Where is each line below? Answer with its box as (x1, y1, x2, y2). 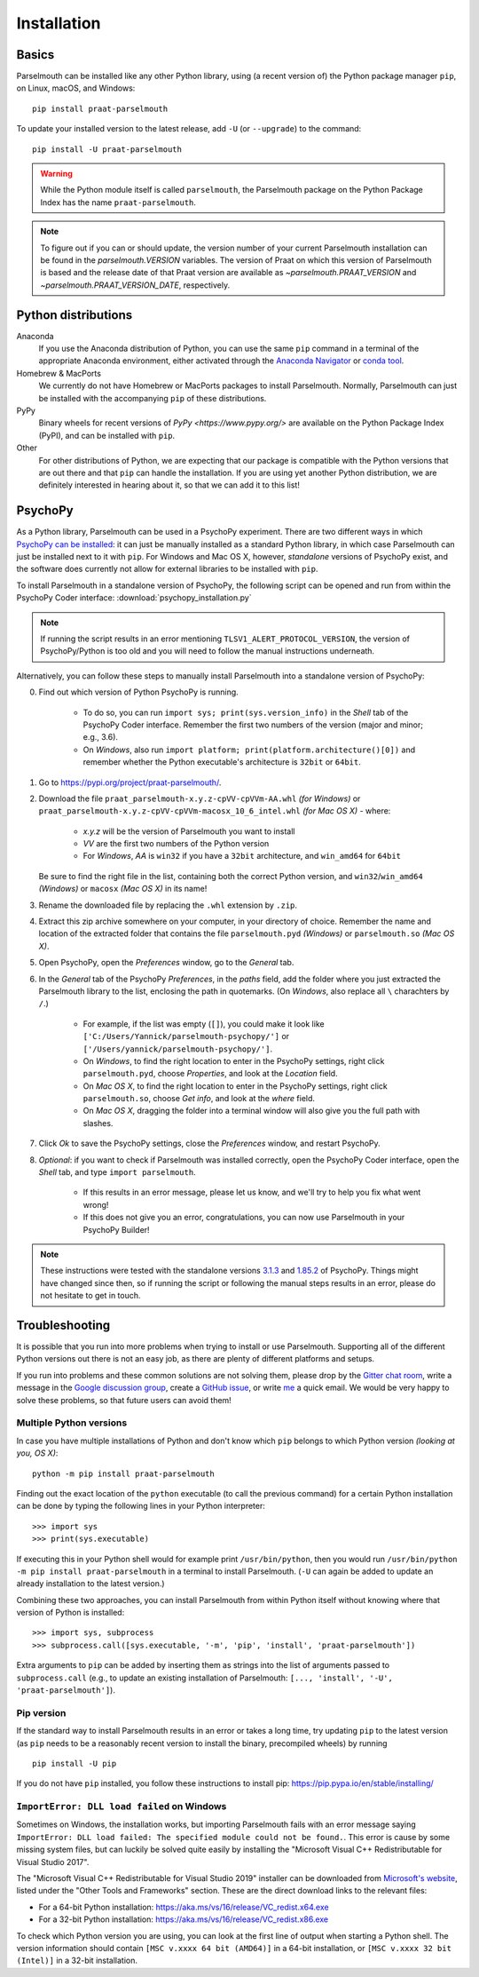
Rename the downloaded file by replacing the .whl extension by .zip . (38, 900, 297, 910)
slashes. (82, 1117, 114, 1128)
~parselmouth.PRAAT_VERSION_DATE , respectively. (40, 280, 231, 290)
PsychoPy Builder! (82, 1224, 150, 1235)
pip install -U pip (32, 1759, 117, 1768)
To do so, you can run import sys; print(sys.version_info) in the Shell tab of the (82, 707, 409, 718)
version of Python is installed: (16, 1608, 125, 1618)
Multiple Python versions (16, 1417, 128, 1429)
